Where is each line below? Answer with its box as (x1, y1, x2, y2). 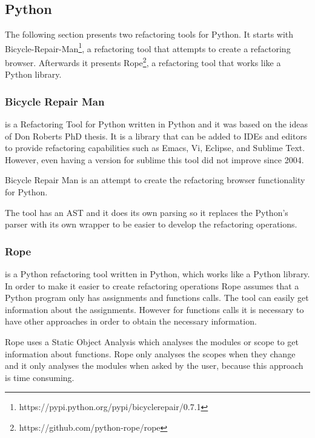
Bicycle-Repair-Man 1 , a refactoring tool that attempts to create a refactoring (5, 40, 291, 55)
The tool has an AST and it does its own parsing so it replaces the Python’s (5, 206, 288, 218)
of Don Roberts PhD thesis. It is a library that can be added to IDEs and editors (5, 129, 307, 142)
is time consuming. (5, 371, 75, 383)
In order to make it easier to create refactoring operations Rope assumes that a (5, 279, 299, 292)
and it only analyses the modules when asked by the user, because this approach (5, 359, 303, 372)
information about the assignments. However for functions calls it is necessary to (5, 303, 304, 315)
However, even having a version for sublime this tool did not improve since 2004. (5, 153, 304, 166)
